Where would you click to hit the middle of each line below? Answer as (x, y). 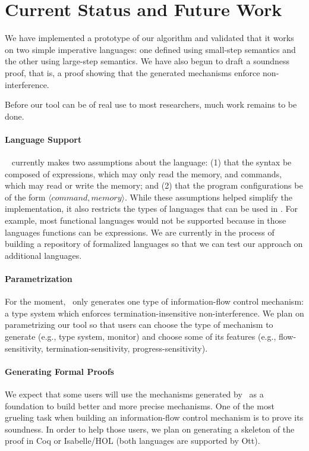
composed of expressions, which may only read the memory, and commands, (143, 173)
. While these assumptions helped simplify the (208, 197)
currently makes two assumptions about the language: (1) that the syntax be (152, 162)
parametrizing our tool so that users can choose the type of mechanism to (139, 325)
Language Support (43, 139)
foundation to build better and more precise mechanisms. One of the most (140, 405)
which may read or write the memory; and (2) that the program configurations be (154, 185)
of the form (25, 197)
